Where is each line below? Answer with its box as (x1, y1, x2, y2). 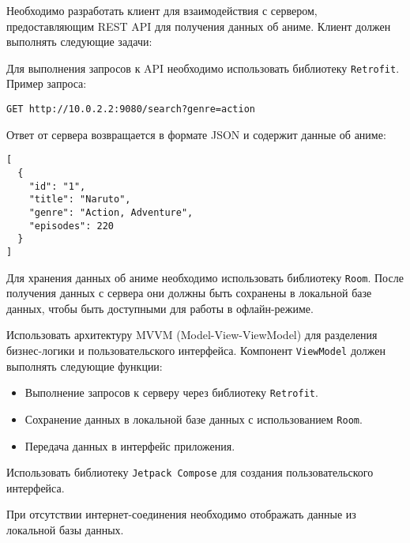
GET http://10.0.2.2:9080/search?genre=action (6, 104, 255, 115)
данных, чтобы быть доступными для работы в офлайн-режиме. (6, 300, 314, 316)
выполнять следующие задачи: (6, 33, 152, 50)
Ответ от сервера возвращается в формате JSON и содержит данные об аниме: (6, 126, 386, 142)
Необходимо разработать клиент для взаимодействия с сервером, (6, 2, 318, 18)
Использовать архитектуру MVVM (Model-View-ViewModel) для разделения (6, 326, 378, 343)
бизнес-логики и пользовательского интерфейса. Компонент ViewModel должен (6, 341, 386, 358)
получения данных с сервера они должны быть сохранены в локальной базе (6, 285, 372, 301)
